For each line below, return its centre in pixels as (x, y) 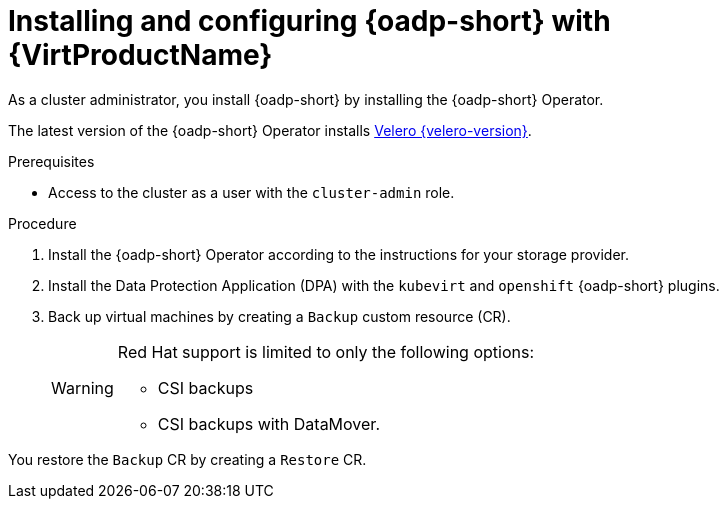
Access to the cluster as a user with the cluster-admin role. (251, 192)
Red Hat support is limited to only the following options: (325, 351)
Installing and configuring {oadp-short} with (309, 21)
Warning (82, 387)
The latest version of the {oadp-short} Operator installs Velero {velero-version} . (270, 130)
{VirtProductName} (140, 55)
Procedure (42, 223)
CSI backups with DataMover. (268, 423)
